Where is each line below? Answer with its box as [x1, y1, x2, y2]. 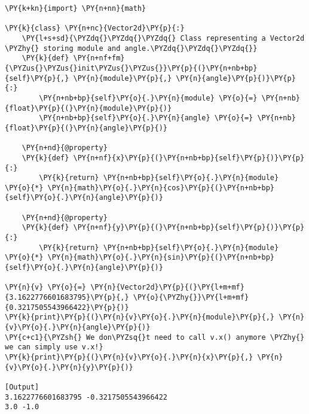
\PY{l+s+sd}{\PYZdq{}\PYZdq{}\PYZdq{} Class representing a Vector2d [22, 34, 305, 42]
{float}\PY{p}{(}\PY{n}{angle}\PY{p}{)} [5, 123, 168, 132]
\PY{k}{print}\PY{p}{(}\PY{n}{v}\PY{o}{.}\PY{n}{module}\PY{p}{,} [5, 313, 275, 322]
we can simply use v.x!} [5, 343, 103, 352]
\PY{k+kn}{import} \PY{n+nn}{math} [5, 4, 146, 13]
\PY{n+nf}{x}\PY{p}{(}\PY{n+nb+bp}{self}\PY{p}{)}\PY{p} [73, 153, 305, 162]
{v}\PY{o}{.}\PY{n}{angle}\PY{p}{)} [5, 323, 151, 331]
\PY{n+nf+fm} [73, 54, 125, 63]
